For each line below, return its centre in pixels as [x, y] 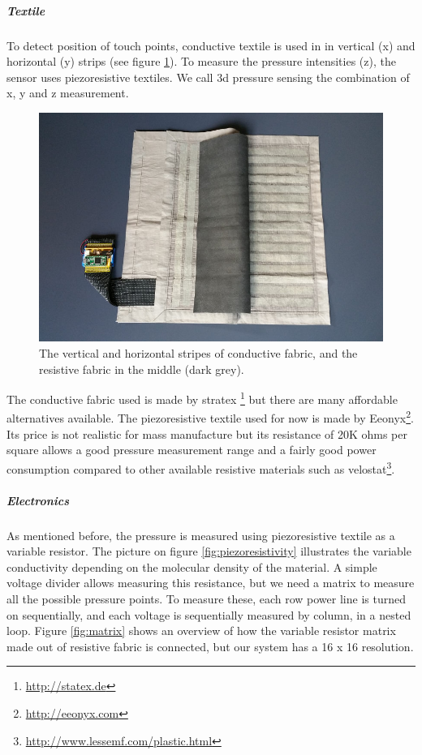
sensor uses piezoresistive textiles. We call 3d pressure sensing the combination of [208, 77]
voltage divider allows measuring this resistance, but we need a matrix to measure [211, 583]
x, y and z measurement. [68, 93]
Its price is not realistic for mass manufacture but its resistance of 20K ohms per [207, 433]
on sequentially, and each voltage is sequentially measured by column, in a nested [209, 614]
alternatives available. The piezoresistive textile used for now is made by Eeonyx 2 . [210, 417]
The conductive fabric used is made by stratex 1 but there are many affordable [202, 398]
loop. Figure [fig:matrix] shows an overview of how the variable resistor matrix [201, 631]
